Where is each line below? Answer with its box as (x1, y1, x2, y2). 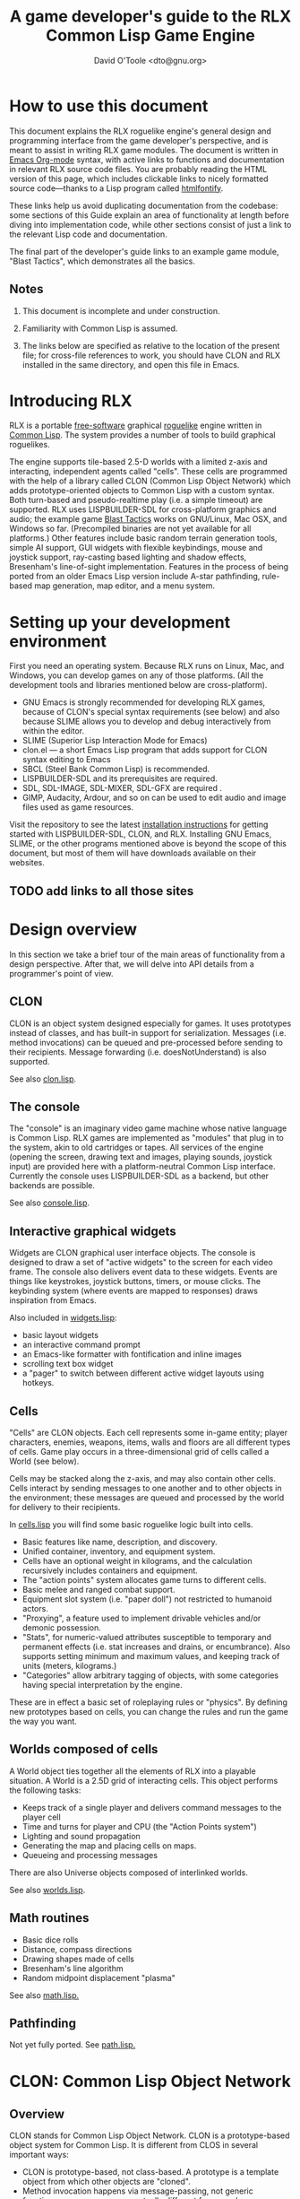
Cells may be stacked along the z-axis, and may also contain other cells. (9, 1473, 276, 1483)
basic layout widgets (21, 1330, 99, 1341)
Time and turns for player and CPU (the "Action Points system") (21, 1821, 257, 1831)
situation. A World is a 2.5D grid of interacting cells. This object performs (9, 1775, 279, 1786)
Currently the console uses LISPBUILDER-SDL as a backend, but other (9, 1170, 270, 1181)
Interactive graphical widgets (9, 1223, 176, 1239)
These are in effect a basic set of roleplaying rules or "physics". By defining (9, 1697, 288, 1708)
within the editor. (21, 726, 85, 736)
